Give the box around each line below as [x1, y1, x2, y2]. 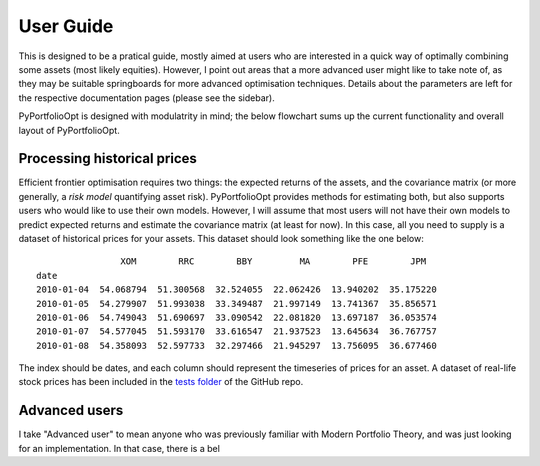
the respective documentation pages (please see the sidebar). [18, 91, 275, 104]
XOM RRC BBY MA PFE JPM [120, 256, 427, 267]
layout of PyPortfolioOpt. [18, 124, 120, 136]
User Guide [18, 15, 114, 37]
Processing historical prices [18, 150, 197, 167]
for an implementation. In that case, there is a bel [18, 442, 220, 454]
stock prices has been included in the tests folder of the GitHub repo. [18, 376, 304, 388]
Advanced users [18, 402, 124, 419]
